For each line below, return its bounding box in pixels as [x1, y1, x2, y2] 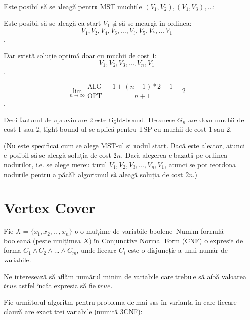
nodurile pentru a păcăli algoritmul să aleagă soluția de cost [4, 169, 183, 179]
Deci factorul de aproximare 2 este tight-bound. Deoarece [4, 114, 175, 124]
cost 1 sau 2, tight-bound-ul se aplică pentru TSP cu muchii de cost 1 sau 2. [4, 124, 232, 134]
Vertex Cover [4, 198, 96, 218]
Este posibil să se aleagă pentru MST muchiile [4, 1, 142, 11]
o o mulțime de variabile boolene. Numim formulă [75, 226, 224, 236]
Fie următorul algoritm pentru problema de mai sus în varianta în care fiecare [4, 297, 237, 307]
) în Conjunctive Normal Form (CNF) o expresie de [89, 235, 243, 245]
